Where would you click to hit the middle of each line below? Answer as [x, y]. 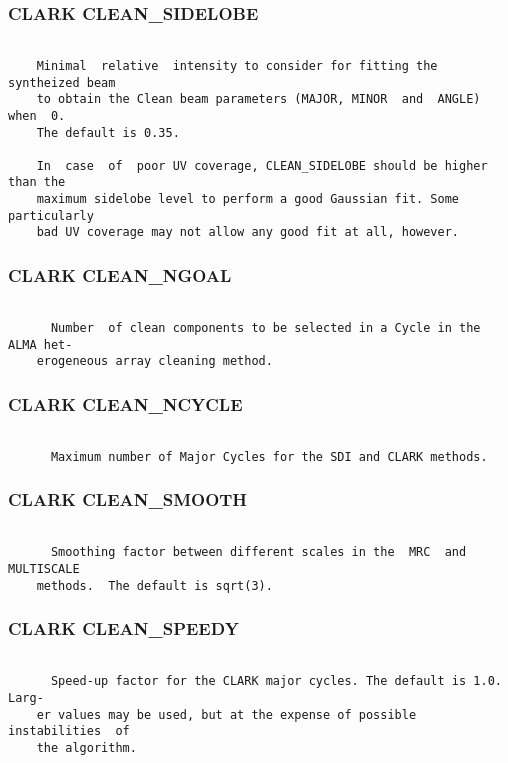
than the [37, 182]
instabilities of [69, 731]
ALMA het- [40, 344]
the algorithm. [86, 747]
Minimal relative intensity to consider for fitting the [237, 65]
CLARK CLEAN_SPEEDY [123, 628]
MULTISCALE [44, 569]
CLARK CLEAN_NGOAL [120, 275]
